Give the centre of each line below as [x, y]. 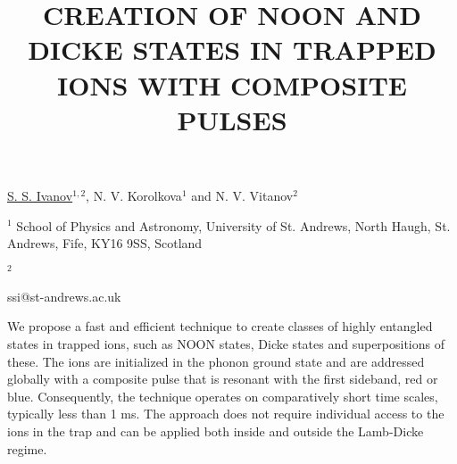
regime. [27, 448]
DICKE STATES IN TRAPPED [232, 50]
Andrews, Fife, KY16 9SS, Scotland [105, 243]
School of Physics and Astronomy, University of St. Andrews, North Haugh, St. [233, 225]
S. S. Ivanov [40, 195]
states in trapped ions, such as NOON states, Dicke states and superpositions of [226, 343]
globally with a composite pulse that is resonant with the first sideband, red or [223, 379]
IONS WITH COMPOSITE [232, 84]
